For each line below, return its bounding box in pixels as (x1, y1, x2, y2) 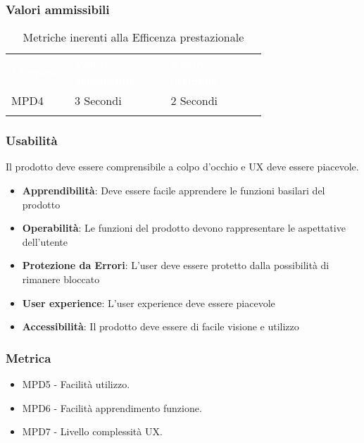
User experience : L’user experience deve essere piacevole (22, 295, 275, 310)
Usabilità (6, 132, 58, 149)
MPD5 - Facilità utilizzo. (22, 377, 130, 391)
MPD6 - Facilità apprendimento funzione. (22, 400, 202, 415)
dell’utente (22, 234, 68, 249)
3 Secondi (74, 92, 122, 109)
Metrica (6, 349, 51, 366)
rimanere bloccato (22, 272, 100, 286)
